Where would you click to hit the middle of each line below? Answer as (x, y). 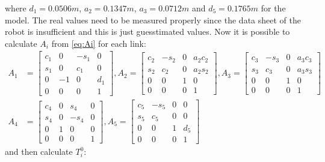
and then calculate (39, 151)
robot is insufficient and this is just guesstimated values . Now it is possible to (147, 31)
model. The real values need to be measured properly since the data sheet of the (153, 19)
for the (273, 8)
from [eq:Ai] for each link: (99, 43)
